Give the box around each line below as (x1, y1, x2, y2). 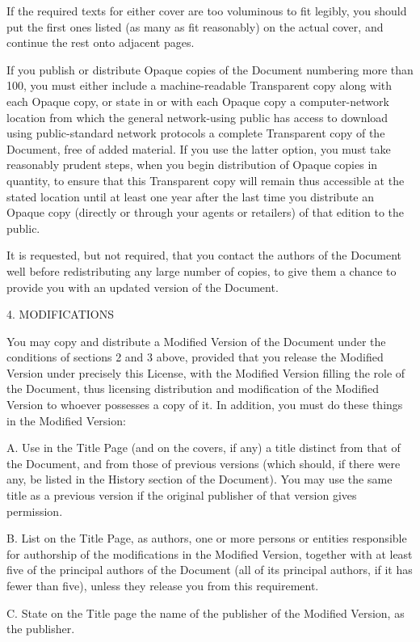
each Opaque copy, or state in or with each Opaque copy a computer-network (6, 92, 389, 109)
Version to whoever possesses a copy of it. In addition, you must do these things (6, 396, 403, 413)
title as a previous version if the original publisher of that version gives (6, 487, 357, 504)
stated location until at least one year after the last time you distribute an (6, 188, 375, 205)
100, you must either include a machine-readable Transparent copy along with (6, 77, 393, 94)
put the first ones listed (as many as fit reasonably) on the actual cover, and (6, 18, 384, 35)
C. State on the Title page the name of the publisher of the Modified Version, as (6, 604, 405, 621)
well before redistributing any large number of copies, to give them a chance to (6, 262, 397, 279)
